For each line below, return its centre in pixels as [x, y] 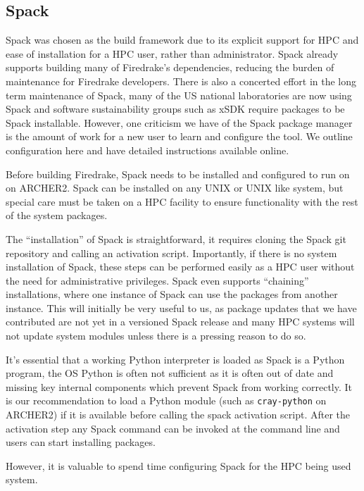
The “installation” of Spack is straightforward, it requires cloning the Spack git [176, 238]
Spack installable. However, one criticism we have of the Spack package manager [179, 122]
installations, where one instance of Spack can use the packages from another [172, 294]
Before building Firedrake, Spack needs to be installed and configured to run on [178, 174]
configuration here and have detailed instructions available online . [148, 150]
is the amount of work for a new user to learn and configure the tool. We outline [179, 136]
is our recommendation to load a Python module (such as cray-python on [166, 400]
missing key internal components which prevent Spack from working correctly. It [179, 386]
